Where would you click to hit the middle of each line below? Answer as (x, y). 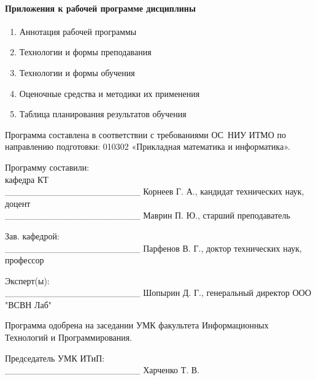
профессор (25, 260)
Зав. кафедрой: (32, 235)
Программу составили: (47, 167)
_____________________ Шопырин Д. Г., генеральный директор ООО (158, 293)
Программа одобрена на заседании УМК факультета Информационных (137, 325)
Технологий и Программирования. (69, 337)
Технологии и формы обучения (77, 72)
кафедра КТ (27, 179)
